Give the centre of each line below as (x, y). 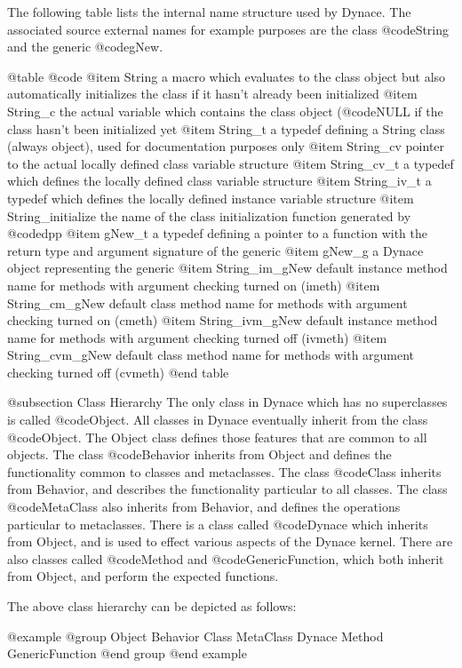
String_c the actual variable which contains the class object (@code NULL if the (225, 111)
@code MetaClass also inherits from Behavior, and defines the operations (204, 507)
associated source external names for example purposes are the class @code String (228, 29)
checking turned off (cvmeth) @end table (118, 372)
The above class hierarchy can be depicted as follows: (152, 606)
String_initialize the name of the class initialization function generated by (209, 215)
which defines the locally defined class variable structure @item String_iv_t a (219, 181)
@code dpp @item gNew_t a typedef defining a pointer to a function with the (217, 233)
